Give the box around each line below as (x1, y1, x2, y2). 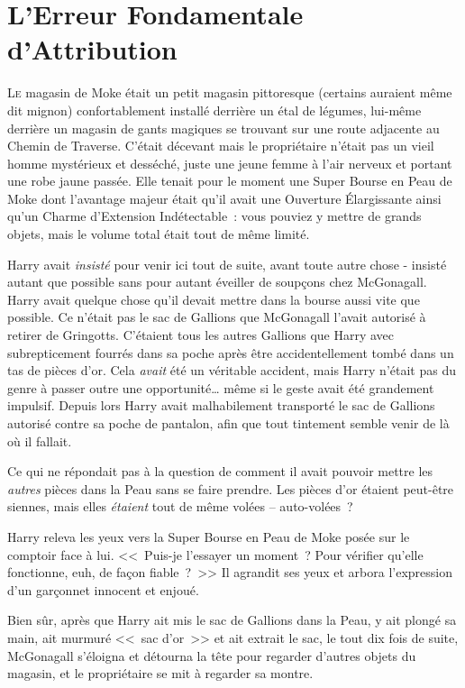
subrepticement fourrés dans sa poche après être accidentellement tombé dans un (7, 343, 454, 362)
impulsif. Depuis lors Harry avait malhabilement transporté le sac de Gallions (7, 396, 435, 415)
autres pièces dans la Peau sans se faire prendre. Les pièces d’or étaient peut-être (7, 479, 454, 498)
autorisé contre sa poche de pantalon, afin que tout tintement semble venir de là (7, 414, 450, 432)
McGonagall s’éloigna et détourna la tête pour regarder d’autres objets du (7, 646, 416, 665)
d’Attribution (7, 31, 178, 68)
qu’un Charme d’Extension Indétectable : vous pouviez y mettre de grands (7, 206, 422, 225)
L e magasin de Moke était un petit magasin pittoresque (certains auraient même (7, 83, 452, 102)
